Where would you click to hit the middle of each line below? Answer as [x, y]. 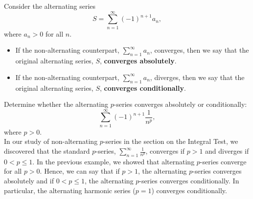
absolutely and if [29, 180]
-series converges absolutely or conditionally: [180, 104]
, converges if [165, 151]
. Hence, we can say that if [80, 171]
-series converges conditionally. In [189, 180]
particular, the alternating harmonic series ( [70, 190]
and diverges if [227, 151]
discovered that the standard [47, 151]
